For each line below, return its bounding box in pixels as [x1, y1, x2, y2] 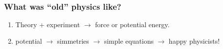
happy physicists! [168, 35, 220, 46]
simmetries [57, 35, 89, 46]
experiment [47, 19, 80, 30]
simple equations [104, 35, 154, 46]
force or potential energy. [95, 19, 170, 30]
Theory [15, 19, 37, 30]
